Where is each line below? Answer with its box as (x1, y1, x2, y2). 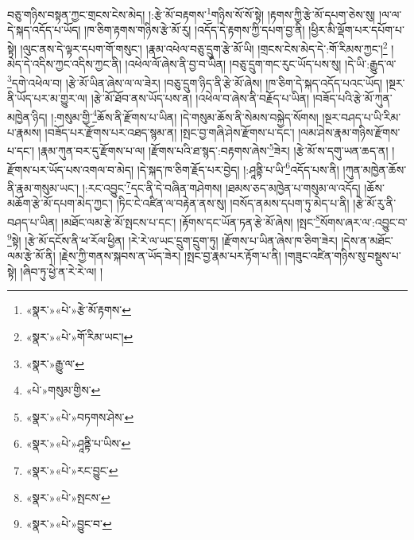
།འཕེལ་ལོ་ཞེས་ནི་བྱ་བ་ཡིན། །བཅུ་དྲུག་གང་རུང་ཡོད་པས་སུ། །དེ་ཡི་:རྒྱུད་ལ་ (125, 56, 397, 72)
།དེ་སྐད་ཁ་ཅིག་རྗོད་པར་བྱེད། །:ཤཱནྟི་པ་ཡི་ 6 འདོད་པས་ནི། (137, 158, 339, 177)
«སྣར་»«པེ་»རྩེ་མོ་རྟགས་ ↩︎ (25, 301, 131, 318)
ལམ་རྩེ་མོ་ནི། (7, 247, 56, 264)
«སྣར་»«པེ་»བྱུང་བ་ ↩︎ (25, 515, 112, 532)
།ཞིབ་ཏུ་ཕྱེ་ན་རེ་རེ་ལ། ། (20, 262, 103, 279)
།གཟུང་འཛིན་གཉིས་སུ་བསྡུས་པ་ (284, 247, 401, 264)
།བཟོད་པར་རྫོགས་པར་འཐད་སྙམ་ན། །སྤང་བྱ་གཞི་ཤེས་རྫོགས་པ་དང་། (44, 123, 295, 140)
